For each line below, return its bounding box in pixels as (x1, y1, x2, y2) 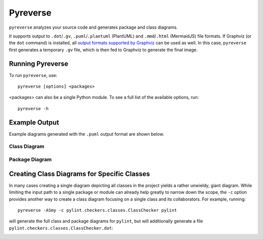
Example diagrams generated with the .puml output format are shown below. (9, 131, 164, 137)
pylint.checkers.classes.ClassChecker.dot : (9, 225, 113, 231)
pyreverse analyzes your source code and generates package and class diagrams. (9, 24, 178, 30)
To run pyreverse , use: (9, 72, 57, 78)
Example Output (9, 118, 59, 127)
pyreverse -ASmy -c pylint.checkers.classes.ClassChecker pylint (18, 207, 177, 213)
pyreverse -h (18, 106, 49, 111)
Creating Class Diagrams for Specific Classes (9, 169, 150, 178)
